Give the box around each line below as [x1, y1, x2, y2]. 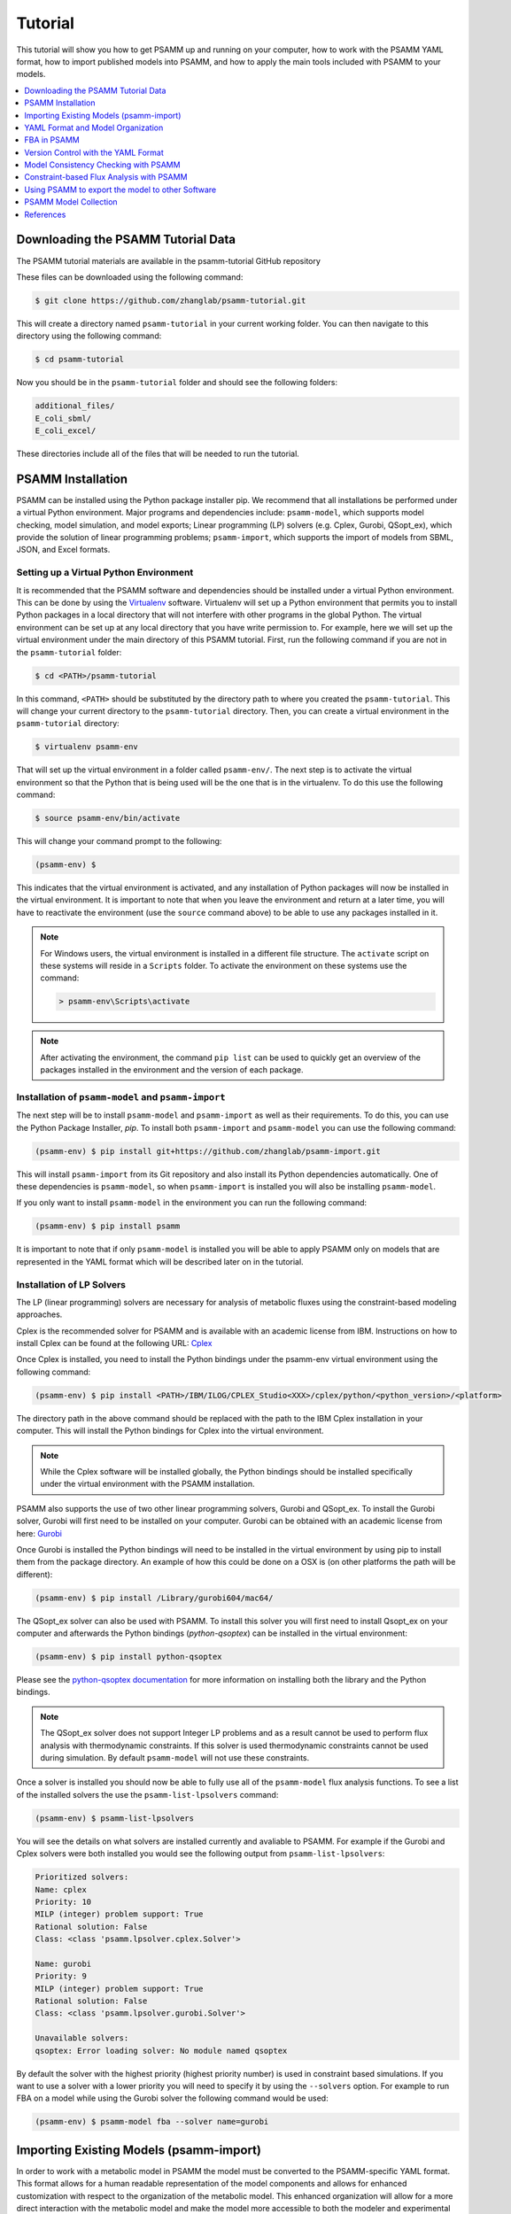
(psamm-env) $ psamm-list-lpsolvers [35, 1813, 195, 1823]
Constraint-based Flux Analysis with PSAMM [24, 172, 188, 182]
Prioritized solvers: [35, 1872, 129, 1882]
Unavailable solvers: [35, 2033, 129, 2043]
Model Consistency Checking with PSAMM [24, 159, 181, 170]
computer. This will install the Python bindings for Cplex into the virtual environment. [16, 1426, 324, 1436]
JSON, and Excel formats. [16, 545, 111, 555]
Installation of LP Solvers [16, 1278, 126, 1290]
